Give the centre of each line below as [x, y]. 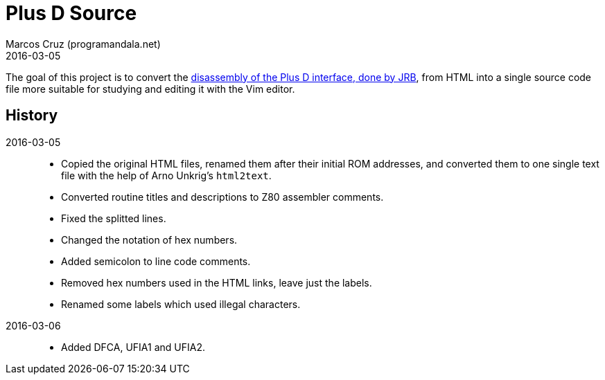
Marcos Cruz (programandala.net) [83, 44]
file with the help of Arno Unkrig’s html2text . [166, 175]
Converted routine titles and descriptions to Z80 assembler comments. [222, 197]
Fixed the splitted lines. [114, 218]
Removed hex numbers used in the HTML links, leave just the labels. [217, 282]
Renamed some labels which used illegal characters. [181, 304]
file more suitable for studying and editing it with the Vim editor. [150, 89]
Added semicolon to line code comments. [156, 261]
